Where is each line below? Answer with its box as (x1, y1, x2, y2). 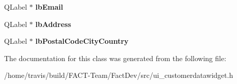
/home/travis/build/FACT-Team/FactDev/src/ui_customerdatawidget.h (4, 70, 233, 80)
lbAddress (35, 18, 72, 29)
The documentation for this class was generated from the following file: (4, 52, 226, 63)
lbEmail (35, 2, 63, 12)
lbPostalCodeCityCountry (35, 36, 129, 46)
